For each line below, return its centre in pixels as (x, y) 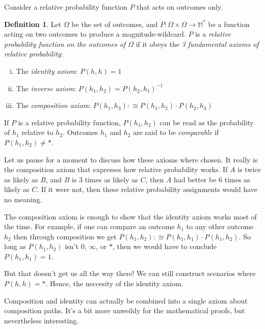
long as (15, 246)
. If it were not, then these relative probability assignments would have (147, 189)
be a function (229, 24)
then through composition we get (65, 236)
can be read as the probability (207, 122)
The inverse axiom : (46, 88)
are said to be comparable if (176, 132)
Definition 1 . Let (33, 24)
